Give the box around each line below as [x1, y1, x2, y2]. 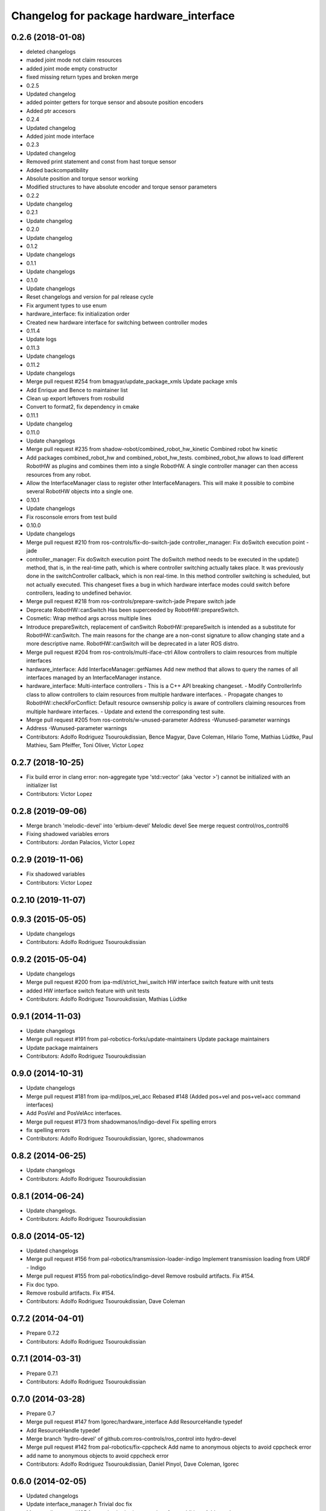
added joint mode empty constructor [26, 65, 118, 72]
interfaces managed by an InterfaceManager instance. [26, 674, 162, 681]
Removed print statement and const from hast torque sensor [26, 158, 177, 166]
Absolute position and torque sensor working [26, 175, 138, 182]
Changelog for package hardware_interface [11, 9, 235, 22]
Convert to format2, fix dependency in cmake [26, 403, 139, 410]
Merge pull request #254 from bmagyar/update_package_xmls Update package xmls [26, 378, 238, 385]
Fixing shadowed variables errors [26, 830, 110, 838]
